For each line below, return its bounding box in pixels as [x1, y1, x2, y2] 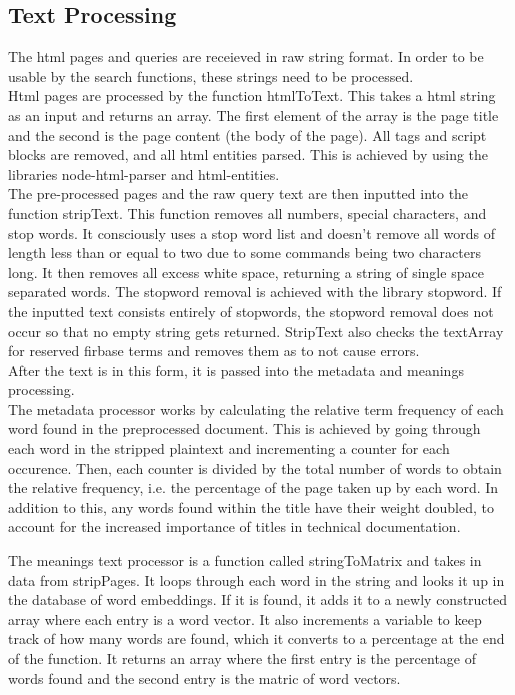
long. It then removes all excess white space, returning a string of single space [8, 261, 484, 282]
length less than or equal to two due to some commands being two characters [8, 242, 481, 263]
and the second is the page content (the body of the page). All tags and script [8, 124, 487, 145]
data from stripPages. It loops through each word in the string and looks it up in [8, 569, 505, 590]
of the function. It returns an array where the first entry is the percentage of [8, 648, 476, 669]
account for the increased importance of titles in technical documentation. [8, 516, 461, 537]
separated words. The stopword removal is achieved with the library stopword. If [8, 281, 502, 302]
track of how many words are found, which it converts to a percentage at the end [8, 628, 505, 649]
